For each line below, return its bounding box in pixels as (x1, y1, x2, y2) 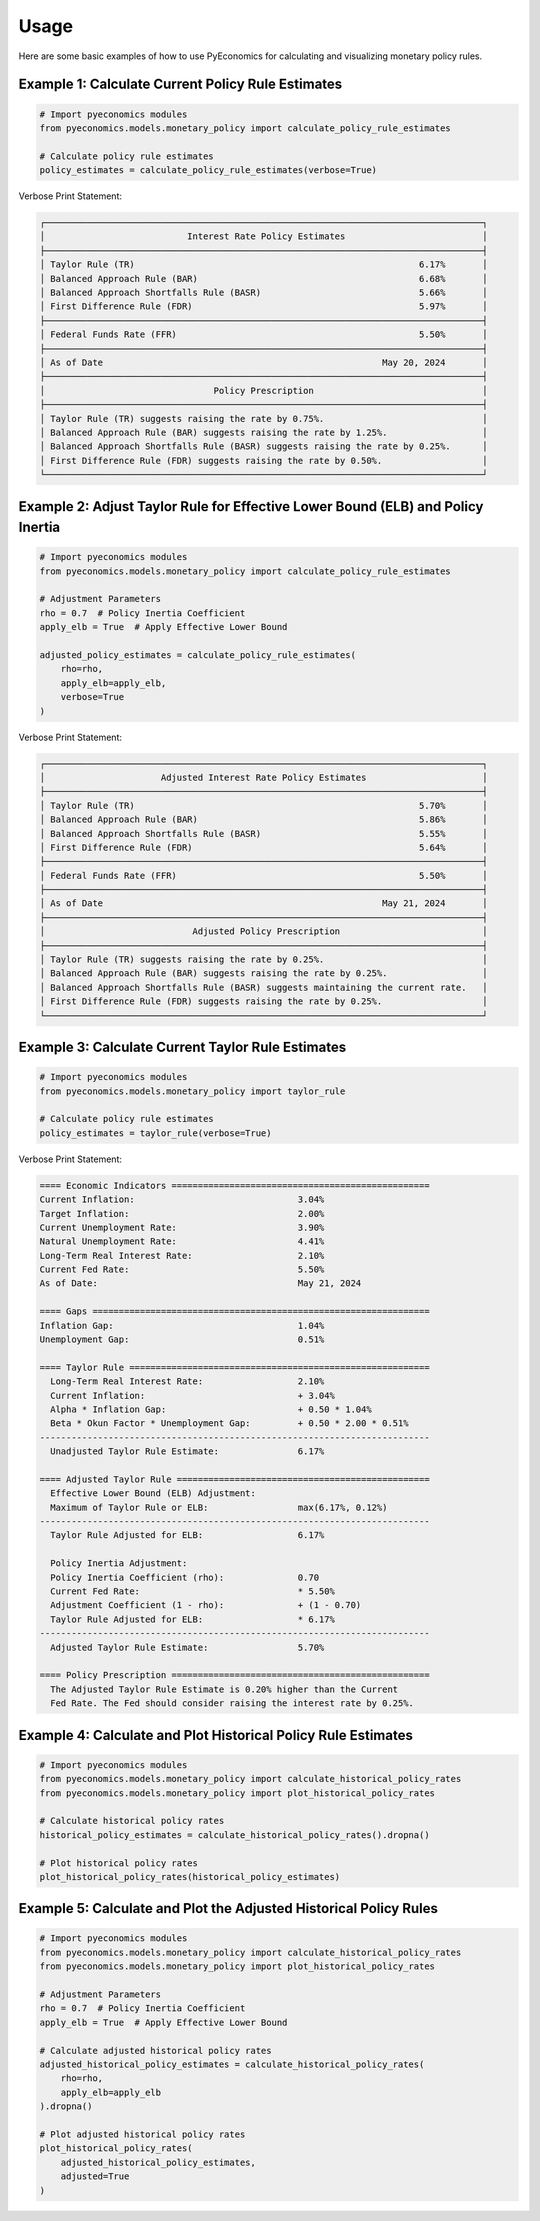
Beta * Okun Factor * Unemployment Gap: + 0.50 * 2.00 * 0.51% (50, 1418, 409, 1429)
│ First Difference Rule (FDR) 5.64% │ (39, 841, 489, 853)
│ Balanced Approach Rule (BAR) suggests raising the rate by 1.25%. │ (39, 426, 489, 438)
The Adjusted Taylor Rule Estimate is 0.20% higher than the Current (50, 1683, 399, 1695)
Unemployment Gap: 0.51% (39, 1334, 325, 1345)
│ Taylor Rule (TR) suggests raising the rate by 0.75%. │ (39, 413, 489, 424)
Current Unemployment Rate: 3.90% (39, 1221, 325, 1233)
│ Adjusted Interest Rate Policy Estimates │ (39, 771, 489, 783)
